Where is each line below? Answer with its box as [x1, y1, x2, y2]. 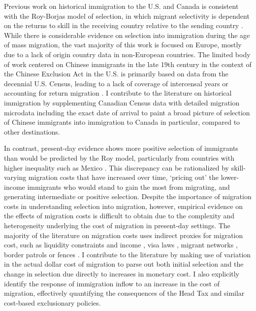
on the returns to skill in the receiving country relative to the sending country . [4, 20, 243, 31]
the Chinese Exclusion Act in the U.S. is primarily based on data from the [4, 69, 228, 79]
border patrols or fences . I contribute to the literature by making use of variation [4, 249, 251, 259]
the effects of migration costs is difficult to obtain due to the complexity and [4, 210, 235, 221]
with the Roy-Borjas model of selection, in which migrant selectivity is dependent [4, 10, 250, 21]
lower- [221, 172, 239, 182]
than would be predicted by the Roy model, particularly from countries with [4, 152, 234, 163]
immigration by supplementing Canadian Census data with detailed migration [4, 97, 240, 107]
